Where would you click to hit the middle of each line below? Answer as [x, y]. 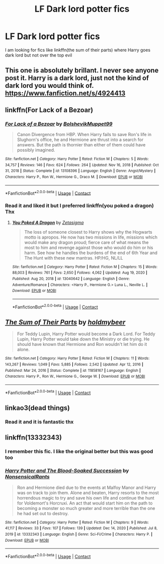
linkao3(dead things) [37, 408]
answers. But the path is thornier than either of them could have [81, 145]
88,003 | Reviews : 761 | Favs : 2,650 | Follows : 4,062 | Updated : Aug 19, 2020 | [80, 273]
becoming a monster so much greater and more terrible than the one [86, 508]
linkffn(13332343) [33, 438]
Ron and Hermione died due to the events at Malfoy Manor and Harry [86, 487]
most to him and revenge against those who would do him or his [89, 247]
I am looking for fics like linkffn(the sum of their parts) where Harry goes [78, 50]
